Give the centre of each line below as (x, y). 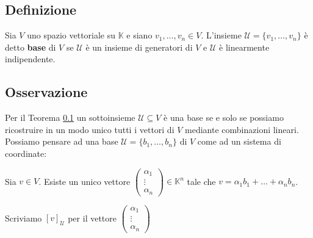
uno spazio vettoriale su (71, 35)
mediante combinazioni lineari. (242, 129)
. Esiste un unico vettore (85, 181)
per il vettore (92, 218)
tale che (201, 181)
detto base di (31, 47)
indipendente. (30, 59)
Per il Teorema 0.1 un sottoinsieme (70, 117)
